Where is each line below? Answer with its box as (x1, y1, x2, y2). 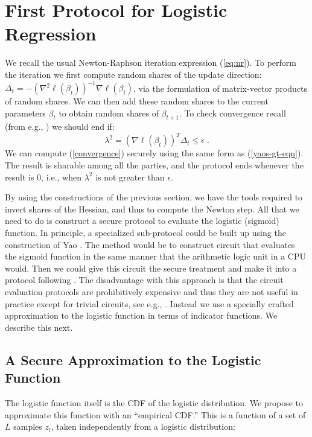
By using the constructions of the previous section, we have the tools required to (5, 191, 303, 203)
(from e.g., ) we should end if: (5, 120, 115, 133)
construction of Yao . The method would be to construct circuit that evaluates (5, 238, 295, 250)
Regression (5, 21, 97, 46)
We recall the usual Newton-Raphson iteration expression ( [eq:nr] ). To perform (5, 56, 296, 69)
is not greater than (95, 170, 165, 183)
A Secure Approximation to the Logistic (5, 350, 261, 369)
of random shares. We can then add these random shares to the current (5, 95, 269, 107)
